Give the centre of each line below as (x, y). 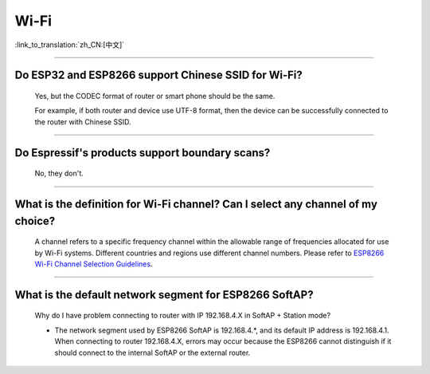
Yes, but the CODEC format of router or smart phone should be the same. (155, 96)
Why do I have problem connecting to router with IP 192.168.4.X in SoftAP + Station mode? (182, 316)
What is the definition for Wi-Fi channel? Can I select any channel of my (196, 204)
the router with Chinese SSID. (83, 122)
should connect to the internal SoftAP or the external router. (152, 352)
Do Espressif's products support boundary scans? (143, 153)
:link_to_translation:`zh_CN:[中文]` (70, 45)
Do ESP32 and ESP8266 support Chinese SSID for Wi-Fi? (158, 75)
